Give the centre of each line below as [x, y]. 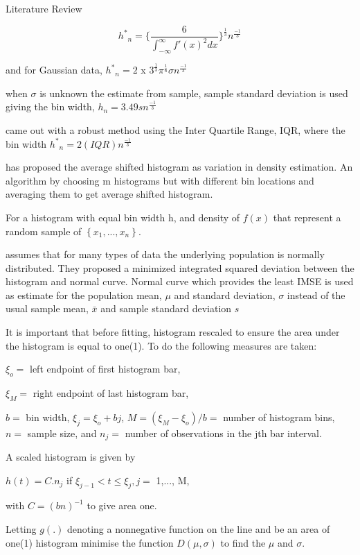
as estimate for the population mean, [84, 294]
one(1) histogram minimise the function [90, 542]
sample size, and [62, 433]
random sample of [44, 231]
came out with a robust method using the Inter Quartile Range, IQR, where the [175, 129]
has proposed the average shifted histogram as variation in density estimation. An [179, 167]
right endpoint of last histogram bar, [111, 393]
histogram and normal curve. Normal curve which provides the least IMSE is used [180, 281]
